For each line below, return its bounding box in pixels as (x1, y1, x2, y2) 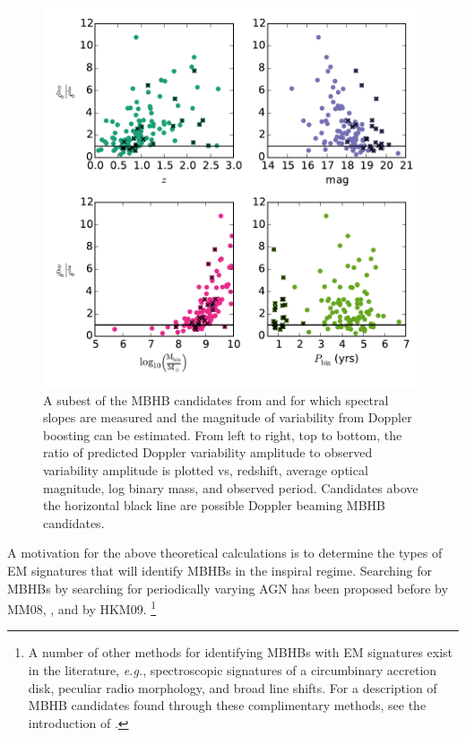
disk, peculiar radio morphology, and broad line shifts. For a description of (28, 678, 437, 697)
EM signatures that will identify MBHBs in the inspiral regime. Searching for (7, 560, 433, 579)
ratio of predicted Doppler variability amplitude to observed (43, 443, 373, 462)
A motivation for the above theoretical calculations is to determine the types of (7, 543, 443, 562)
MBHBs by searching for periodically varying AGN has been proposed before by (7, 578, 448, 597)
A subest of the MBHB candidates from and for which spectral (43, 390, 389, 409)
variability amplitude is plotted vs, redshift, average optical (43, 460, 368, 479)
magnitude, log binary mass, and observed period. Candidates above (43, 478, 419, 497)
